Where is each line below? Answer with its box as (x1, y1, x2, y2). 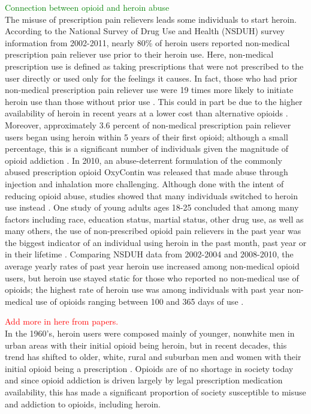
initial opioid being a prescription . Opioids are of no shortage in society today (5, 362, 294, 374)
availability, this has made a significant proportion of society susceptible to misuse (5, 386, 306, 398)
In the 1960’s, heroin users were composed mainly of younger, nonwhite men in (5, 327, 295, 340)
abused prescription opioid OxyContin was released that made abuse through (5, 166, 288, 178)
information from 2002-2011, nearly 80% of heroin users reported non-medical (5, 36, 290, 49)
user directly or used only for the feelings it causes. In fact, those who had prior (5, 71, 298, 84)
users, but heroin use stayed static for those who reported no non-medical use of (5, 271, 299, 284)
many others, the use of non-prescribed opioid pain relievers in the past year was (5, 224, 301, 237)
